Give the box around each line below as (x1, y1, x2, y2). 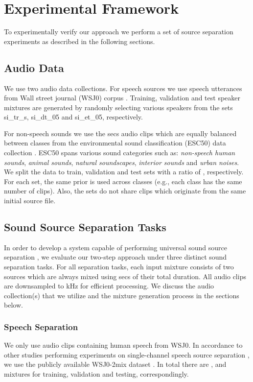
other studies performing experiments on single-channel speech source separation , (4, 349, 250, 359)
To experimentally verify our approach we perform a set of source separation (4, 26, 233, 37)
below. (4, 300, 23, 310)
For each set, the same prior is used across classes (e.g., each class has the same (4, 176, 242, 186)
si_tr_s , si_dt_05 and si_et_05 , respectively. (4, 112, 143, 122)
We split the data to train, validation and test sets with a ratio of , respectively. (4, 167, 244, 177)
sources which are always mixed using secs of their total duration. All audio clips (4, 271, 246, 281)
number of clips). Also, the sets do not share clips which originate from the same (4, 186, 246, 196)
